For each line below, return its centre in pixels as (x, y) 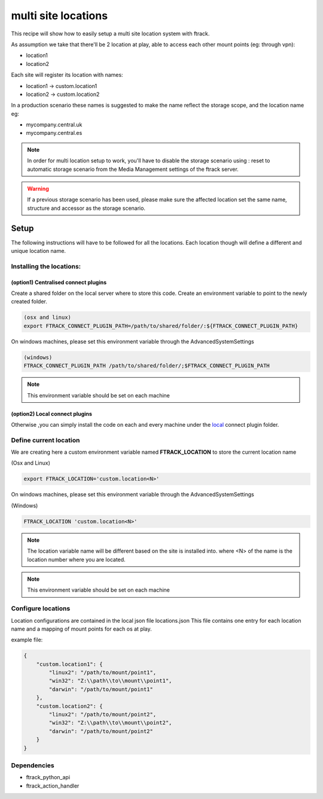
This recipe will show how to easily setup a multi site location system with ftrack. (110, 34)
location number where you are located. (76, 559)
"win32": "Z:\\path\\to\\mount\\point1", (110, 681)
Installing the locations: (46, 266)
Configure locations (41, 608)
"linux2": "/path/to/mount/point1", (103, 673)
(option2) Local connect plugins (52, 414)
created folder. (29, 301)
